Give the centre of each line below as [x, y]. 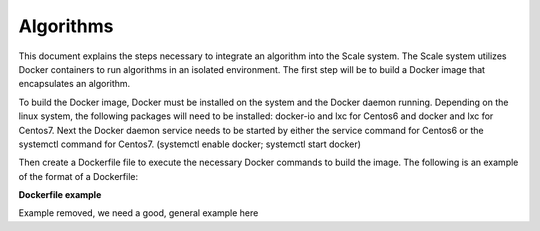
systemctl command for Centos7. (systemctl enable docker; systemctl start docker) [190, 144]
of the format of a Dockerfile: [78, 176]
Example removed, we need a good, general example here [138, 213]
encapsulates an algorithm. [74, 84]
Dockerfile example [60, 195]
